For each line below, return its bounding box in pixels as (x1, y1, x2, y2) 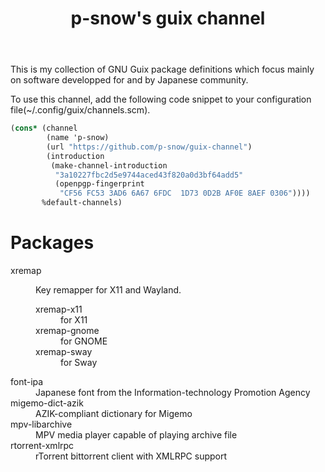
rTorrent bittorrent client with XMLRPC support (35, 450, 228, 462)
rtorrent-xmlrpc (10, 440, 75, 451)
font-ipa (10, 376, 44, 387)
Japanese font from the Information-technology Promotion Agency (35, 387, 311, 398)
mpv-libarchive (10, 418, 73, 430)
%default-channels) (41, 198, 123, 208)
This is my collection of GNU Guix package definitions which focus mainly (10, 63, 315, 76)
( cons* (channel (10, 123, 78, 134)
